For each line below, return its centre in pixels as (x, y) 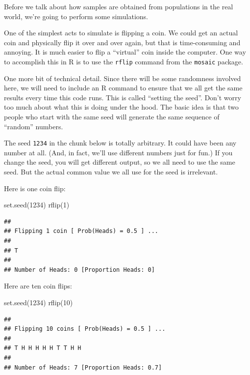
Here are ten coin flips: (38, 286)
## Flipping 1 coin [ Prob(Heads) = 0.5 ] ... (81, 231)
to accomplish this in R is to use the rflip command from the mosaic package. (124, 61)
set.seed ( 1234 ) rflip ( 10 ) (38, 302)
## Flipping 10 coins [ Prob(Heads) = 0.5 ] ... (85, 329)
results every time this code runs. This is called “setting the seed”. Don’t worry (123, 97)
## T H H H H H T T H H (43, 348)
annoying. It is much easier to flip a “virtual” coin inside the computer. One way (125, 52)
